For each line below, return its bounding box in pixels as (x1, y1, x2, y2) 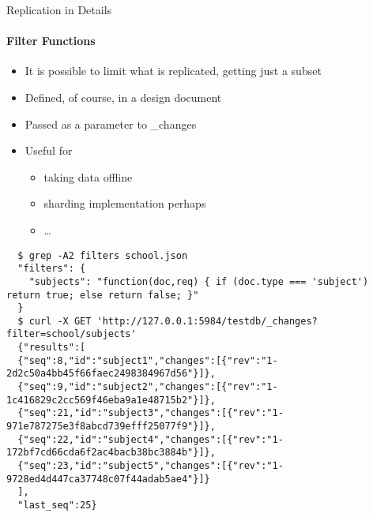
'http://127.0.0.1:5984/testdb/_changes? (96, 315, 318, 327)
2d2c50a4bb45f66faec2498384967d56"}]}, (6, 368, 216, 380)
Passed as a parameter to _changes (24, 115, 197, 132)
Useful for (24, 142, 73, 159)
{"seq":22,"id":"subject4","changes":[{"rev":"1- (17, 433, 284, 445)
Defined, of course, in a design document (24, 88, 222, 105)
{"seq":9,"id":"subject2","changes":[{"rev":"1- (17, 381, 278, 393)
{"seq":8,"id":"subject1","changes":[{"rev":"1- (17, 354, 278, 366)
